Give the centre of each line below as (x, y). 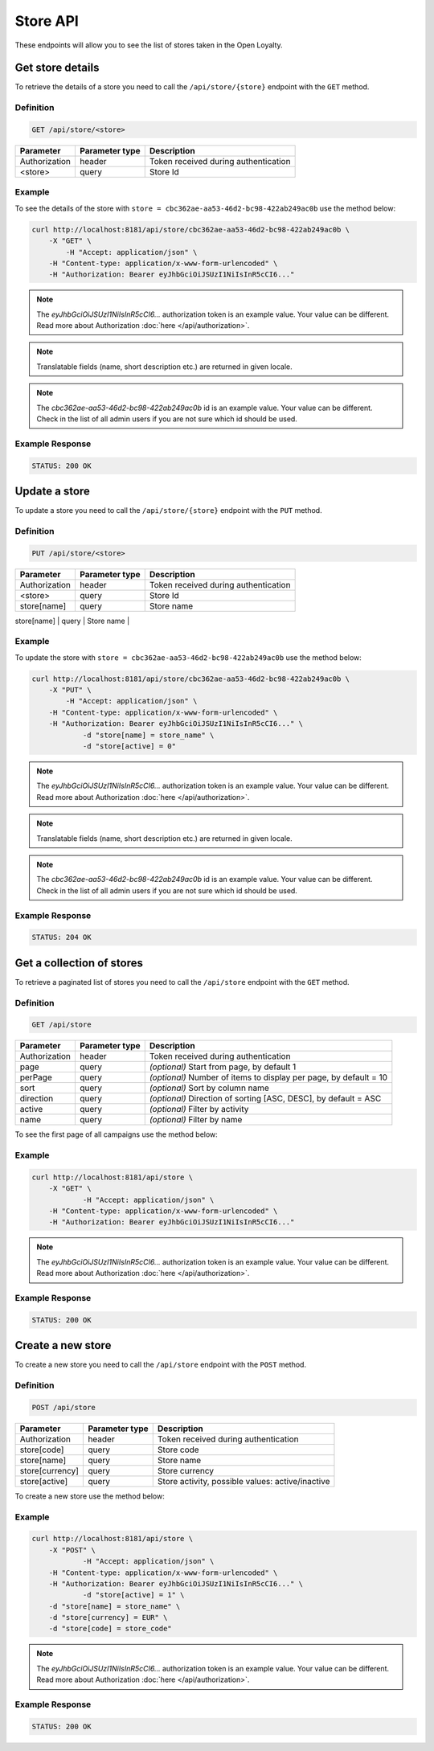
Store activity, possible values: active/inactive (244, 1481)
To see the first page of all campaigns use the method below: (117, 1134)
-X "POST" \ (72, 1550)
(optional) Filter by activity (199, 1109)
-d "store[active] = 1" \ (133, 1595)
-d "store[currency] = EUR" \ (108, 1618)
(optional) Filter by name (196, 1120)
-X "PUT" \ (70, 690)
